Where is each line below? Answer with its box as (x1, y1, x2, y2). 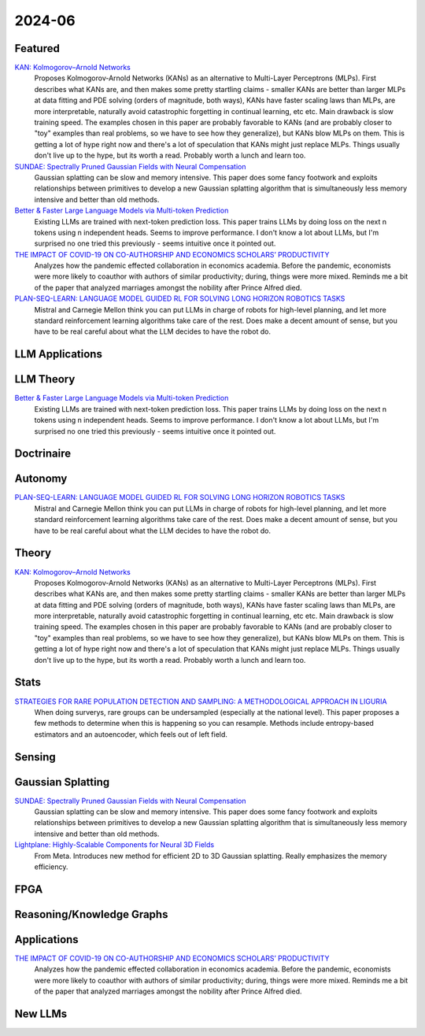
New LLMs (14, 1007, 68, 1020)
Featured (14, 42, 61, 55)
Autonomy (14, 472, 68, 486)
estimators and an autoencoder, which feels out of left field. (34, 729, 228, 739)
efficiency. (34, 862, 68, 871)
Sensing (14, 750, 57, 764)
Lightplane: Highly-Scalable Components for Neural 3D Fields (14, 840, 215, 849)
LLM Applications (14, 347, 102, 361)
